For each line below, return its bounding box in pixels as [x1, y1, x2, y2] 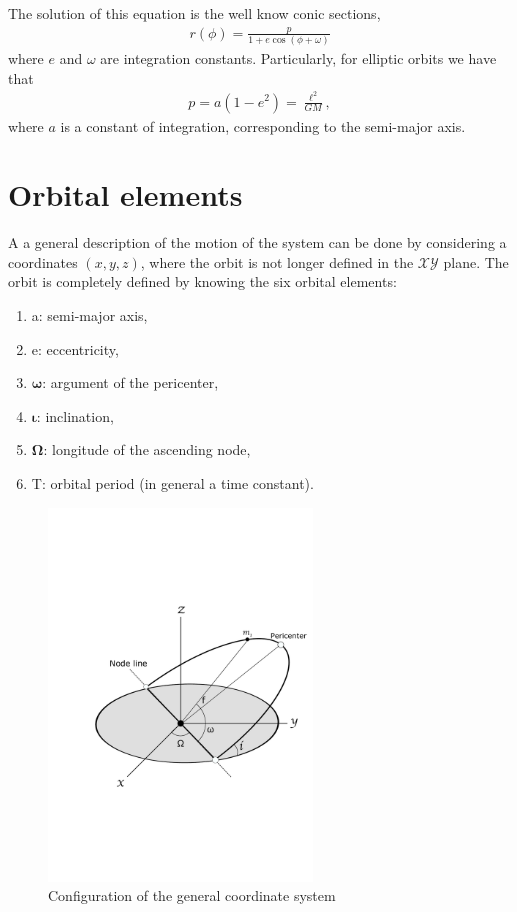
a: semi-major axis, [31, 305, 148, 326]
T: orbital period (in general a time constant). [31, 473, 314, 494]
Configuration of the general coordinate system [48, 885, 336, 906]
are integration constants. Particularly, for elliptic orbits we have [100, 48, 497, 69]
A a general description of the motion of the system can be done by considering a [8, 232, 507, 253]
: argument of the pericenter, [42, 372, 219, 393]
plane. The [443, 251, 509, 272]
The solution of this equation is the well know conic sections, [8, 3, 381, 23]
